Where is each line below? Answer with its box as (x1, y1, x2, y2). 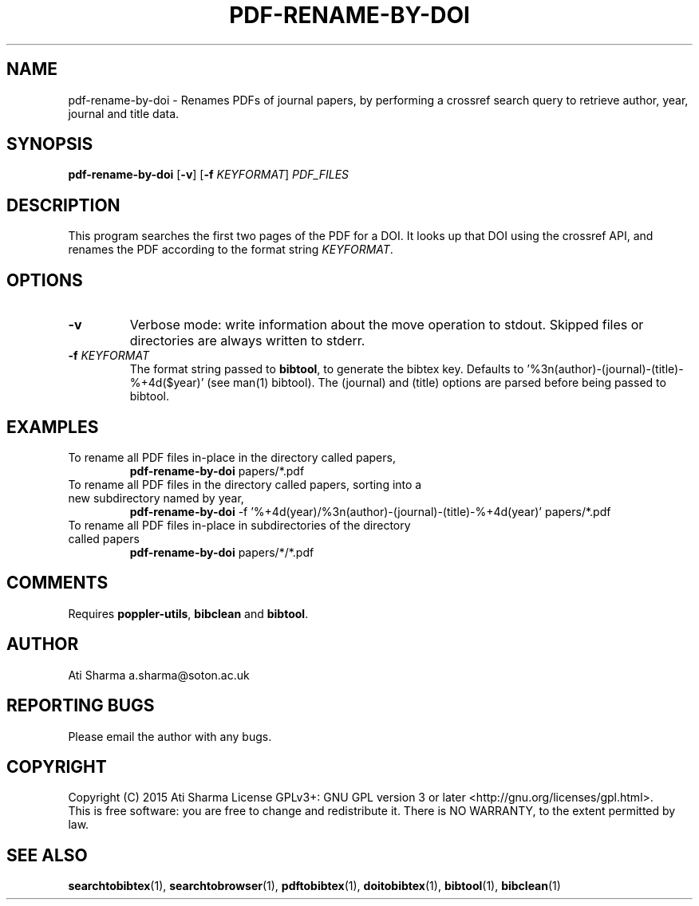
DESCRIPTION (6, 195, 120, 215)
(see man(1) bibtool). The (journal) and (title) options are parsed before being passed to (207, 376, 666, 390)
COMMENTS (6, 573, 109, 593)
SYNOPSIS (6, 134, 93, 155)
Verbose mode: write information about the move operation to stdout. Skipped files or (129, 317, 644, 333)
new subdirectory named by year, (68, 490, 244, 505)
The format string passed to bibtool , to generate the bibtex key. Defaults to (129, 362, 524, 376)
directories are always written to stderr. (129, 333, 365, 349)
